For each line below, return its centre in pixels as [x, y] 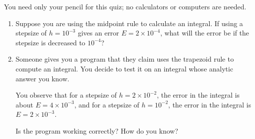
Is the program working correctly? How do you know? [97, 130]
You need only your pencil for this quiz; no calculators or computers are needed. [125, 6]
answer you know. [42, 78]
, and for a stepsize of [107, 104]
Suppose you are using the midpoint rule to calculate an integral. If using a [129, 23]
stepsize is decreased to [50, 42]
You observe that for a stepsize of [66, 95]
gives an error [98, 33]
